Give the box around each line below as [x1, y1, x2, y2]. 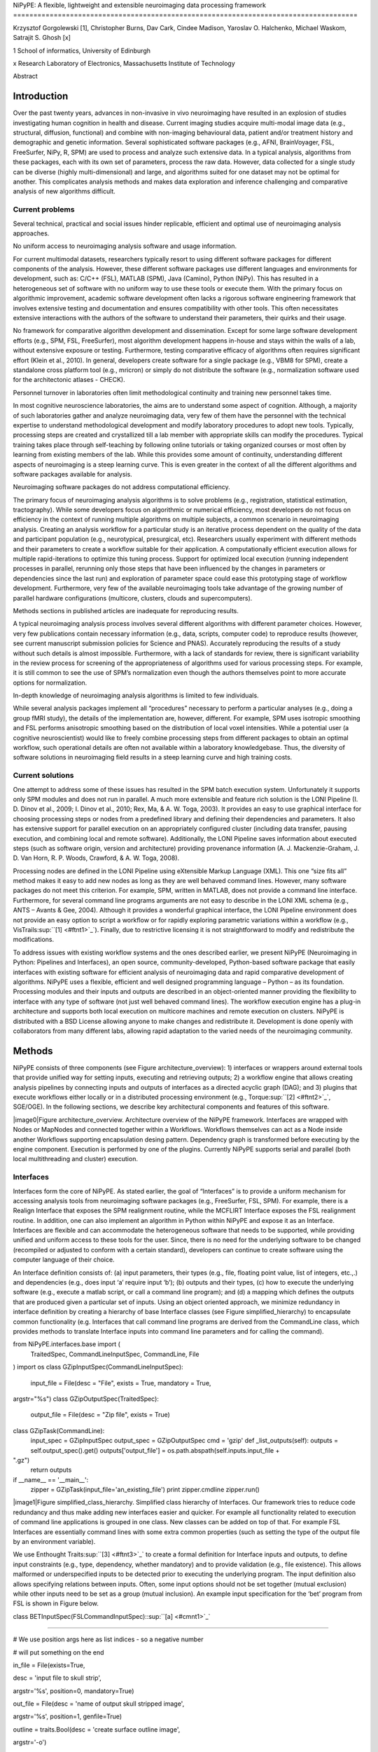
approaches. [13, 228, 50, 238]
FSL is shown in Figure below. [13, 1599, 99, 1608]
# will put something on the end [13, 1648, 104, 1657]
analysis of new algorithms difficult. [13, 187, 115, 196]
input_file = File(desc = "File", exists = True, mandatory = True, [30, 1378, 211, 1387]
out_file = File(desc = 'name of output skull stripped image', [13, 1699, 185, 1708]
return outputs [30, 1465, 72, 1474]
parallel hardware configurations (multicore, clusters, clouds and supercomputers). [13, 594, 253, 602]
